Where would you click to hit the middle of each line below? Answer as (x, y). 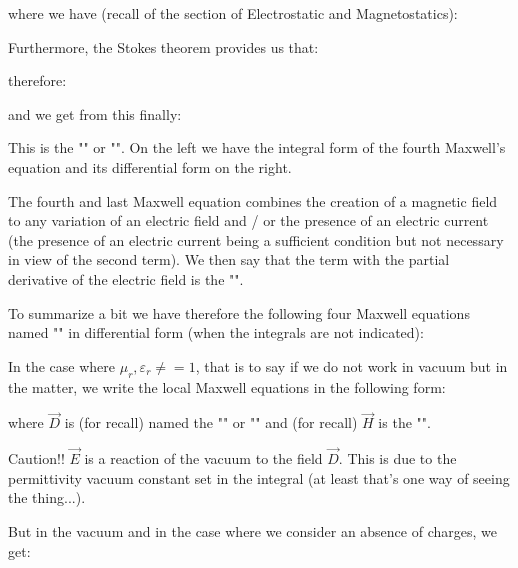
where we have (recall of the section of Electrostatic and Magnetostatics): (233, 13)
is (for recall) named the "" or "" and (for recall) (211, 422)
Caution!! (36, 458)
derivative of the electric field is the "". (126, 278)
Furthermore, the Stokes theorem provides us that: (163, 46)
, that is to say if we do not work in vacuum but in (351, 365)
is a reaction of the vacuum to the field (203, 458)
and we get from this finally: (95, 113)
